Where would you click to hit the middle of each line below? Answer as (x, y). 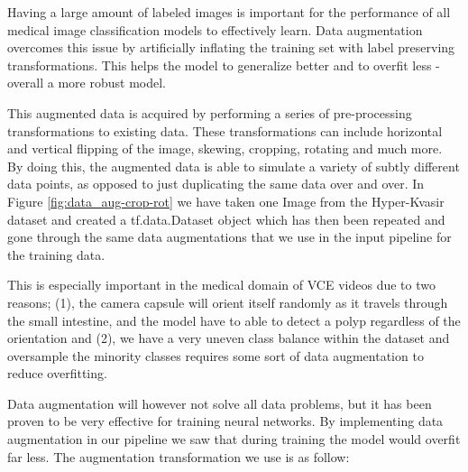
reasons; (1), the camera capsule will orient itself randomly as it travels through (228, 302)
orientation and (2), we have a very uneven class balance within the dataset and (229, 338)
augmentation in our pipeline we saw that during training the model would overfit (234, 439)
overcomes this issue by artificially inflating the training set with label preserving (231, 47)
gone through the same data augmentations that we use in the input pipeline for (229, 237)
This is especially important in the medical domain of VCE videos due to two (221, 285)
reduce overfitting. (57, 373)
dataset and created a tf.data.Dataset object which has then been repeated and (226, 219)
